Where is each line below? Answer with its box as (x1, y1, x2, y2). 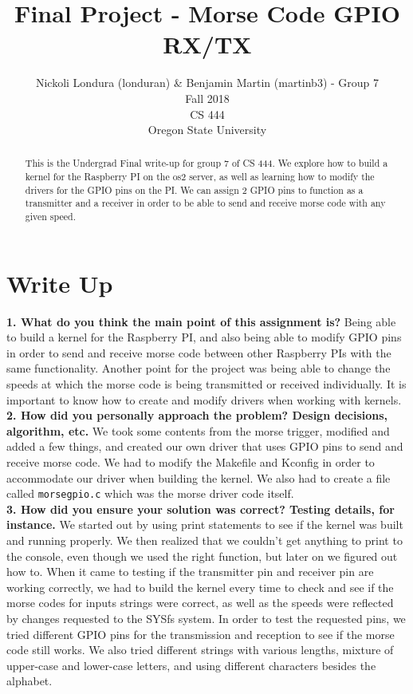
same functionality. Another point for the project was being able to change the (6, 360, 391, 377)
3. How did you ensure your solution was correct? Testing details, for (6, 500, 395, 517)
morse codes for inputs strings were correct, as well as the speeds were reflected (6, 594, 394, 611)
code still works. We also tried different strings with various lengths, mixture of (6, 641, 394, 658)
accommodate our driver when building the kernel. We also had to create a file (6, 469, 391, 486)
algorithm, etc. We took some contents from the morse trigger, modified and (6, 422, 390, 439)
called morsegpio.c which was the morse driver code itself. (6, 485, 294, 502)
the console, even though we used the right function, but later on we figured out (6, 547, 398, 564)
